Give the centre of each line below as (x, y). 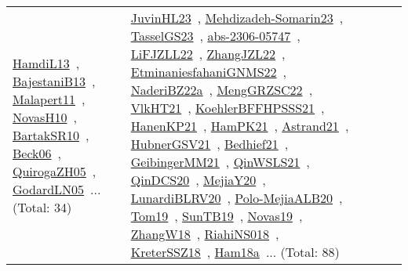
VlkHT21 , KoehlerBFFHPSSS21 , (228, 108)
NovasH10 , (45, 117)
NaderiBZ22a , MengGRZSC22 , (222, 90)
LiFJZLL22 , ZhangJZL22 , (208, 54)
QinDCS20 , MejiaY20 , (198, 180)
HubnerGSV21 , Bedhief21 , (209, 144)
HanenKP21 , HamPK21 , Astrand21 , (240, 126)
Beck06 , (37, 153)
